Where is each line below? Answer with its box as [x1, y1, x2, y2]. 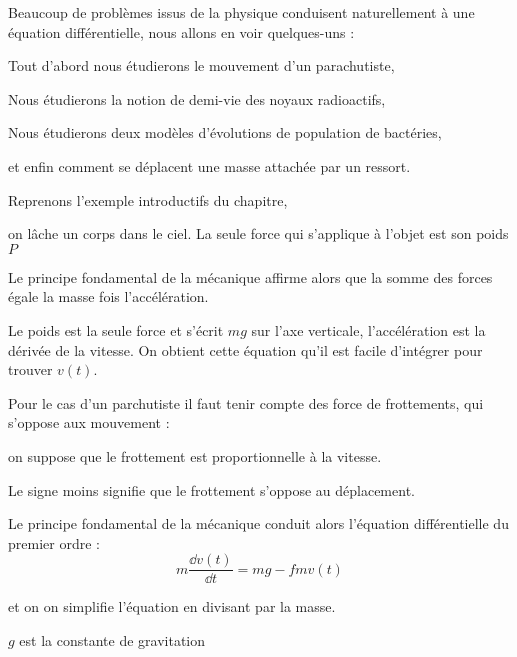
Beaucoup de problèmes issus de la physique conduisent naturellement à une [8, 2, 475, 22]
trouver [8, 359, 53, 380]
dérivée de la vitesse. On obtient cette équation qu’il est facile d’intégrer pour [8, 339, 483, 360]
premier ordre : [8, 532, 100, 553]
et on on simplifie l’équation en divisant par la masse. [8, 596, 336, 617]
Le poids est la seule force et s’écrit [8, 319, 224, 340]
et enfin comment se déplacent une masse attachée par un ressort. [8, 155, 411, 176]
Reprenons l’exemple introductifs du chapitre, [8, 189, 288, 210]
